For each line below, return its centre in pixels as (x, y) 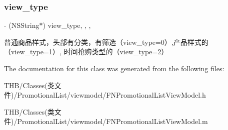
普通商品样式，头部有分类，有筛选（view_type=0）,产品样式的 (106, 42)
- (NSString (22, 25)
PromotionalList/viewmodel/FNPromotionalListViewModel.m (112, 121)
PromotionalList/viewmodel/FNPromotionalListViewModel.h (111, 95)
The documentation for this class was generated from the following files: (114, 68)
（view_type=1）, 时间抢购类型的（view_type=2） (86, 52)
